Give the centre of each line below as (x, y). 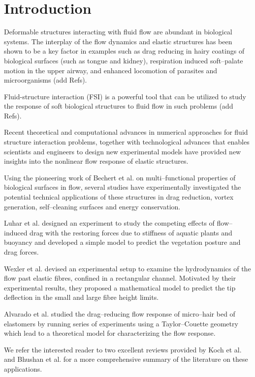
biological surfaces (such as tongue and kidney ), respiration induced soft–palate (124, 60)
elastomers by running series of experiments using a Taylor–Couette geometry (121, 323)
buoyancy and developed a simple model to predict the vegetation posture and (122, 242)
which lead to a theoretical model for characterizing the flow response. (110, 333)
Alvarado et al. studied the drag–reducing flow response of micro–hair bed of (120, 313)
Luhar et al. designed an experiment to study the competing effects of (109, 223)
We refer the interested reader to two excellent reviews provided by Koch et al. (123, 349)
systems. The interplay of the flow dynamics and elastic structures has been (118, 41)
